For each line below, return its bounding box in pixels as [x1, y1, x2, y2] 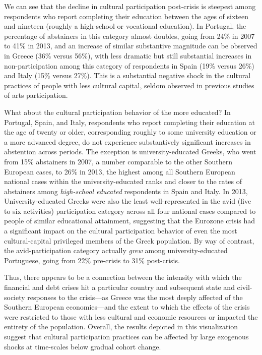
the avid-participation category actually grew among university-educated [4, 245, 228, 256]
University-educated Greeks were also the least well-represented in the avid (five [4, 196, 251, 206]
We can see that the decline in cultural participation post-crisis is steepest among [4, 1, 256, 11]
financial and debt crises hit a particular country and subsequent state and [4, 282, 235, 292]
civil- [237, 282, 252, 292]
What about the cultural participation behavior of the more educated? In [4, 106, 231, 117]
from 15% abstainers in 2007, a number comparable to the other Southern [4, 156, 233, 166]
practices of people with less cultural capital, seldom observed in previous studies [4, 80, 254, 90]
